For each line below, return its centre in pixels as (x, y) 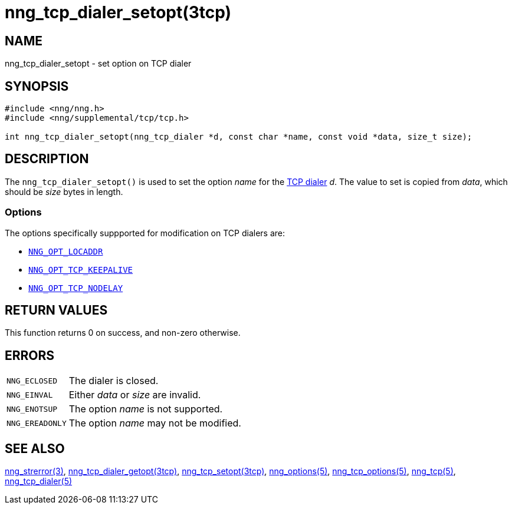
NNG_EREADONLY (37, 423)
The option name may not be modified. (155, 423)
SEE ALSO (35, 448)
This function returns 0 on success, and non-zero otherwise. (123, 333)
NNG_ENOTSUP (32, 409)
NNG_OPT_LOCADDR (66, 251)
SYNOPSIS (37, 86)
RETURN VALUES (56, 310)
